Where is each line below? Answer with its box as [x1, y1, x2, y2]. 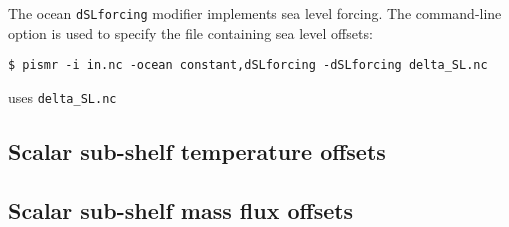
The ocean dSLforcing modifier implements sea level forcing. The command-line [8, 3, 502, 23]
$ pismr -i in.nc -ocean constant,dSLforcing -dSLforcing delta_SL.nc [8, 58, 488, 73]
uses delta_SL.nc [8, 86, 117, 107]
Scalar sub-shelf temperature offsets [8, 135, 386, 166]
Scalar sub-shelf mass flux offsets [8, 194, 354, 225]
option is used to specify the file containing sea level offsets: [8, 22, 373, 43]
